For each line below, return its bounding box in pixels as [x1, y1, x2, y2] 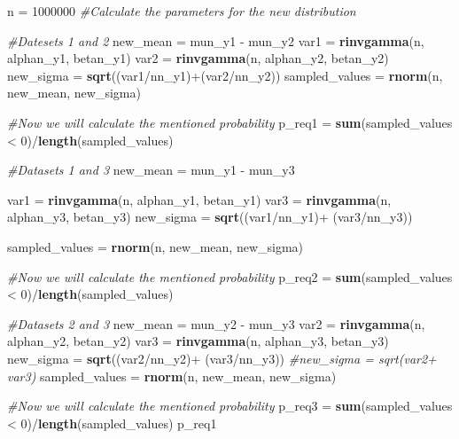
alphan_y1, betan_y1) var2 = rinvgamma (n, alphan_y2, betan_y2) [7, 49, 389, 67]
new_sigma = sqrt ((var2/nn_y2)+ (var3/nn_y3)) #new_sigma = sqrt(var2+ [7, 349, 437, 367]
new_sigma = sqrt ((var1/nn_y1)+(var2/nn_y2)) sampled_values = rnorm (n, [7, 66, 443, 84]
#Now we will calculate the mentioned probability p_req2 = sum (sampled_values [7, 267, 453, 286]
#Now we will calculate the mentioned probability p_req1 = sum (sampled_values [7, 113, 453, 131]
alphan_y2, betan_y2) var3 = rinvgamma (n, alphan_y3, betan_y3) [7, 332, 389, 350]
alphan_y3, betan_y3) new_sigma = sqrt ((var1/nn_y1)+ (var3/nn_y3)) [7, 208, 413, 226]
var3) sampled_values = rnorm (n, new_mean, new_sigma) [7, 366, 337, 385]
